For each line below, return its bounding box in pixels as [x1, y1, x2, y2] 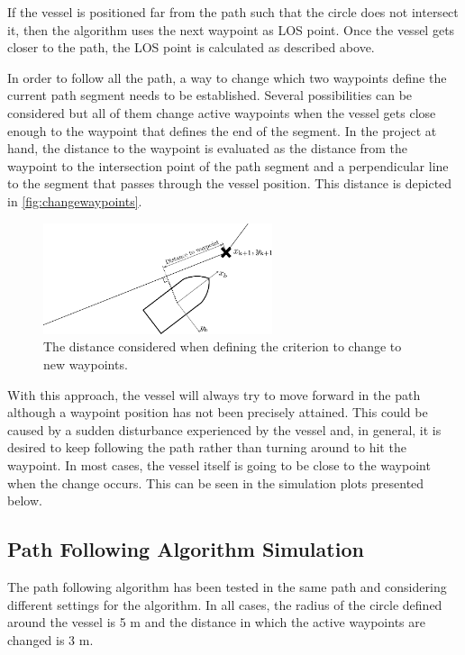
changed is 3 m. [7, 630, 94, 649]
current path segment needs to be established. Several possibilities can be [7, 86, 413, 105]
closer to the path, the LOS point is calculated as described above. [7, 38, 375, 57]
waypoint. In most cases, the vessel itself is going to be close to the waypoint [7, 456, 431, 475]
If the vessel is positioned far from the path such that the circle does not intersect [7, 3, 459, 21]
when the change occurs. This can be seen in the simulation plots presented [7, 473, 424, 492]
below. [7, 491, 42, 510]
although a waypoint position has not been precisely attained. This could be [7, 403, 428, 422]
